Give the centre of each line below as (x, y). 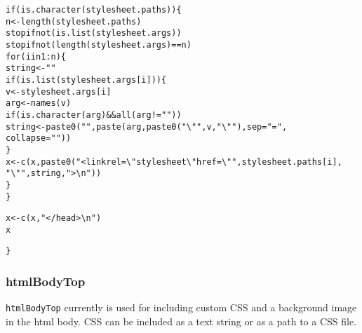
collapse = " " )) (39, 138)
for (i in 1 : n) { (36, 56)
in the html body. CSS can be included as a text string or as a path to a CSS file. (181, 321)
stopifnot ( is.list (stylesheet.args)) (94, 33)
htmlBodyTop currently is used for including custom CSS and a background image (181, 307)
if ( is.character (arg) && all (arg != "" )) (94, 115)
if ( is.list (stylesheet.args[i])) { (86, 80)
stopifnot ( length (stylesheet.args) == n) (99, 45)
